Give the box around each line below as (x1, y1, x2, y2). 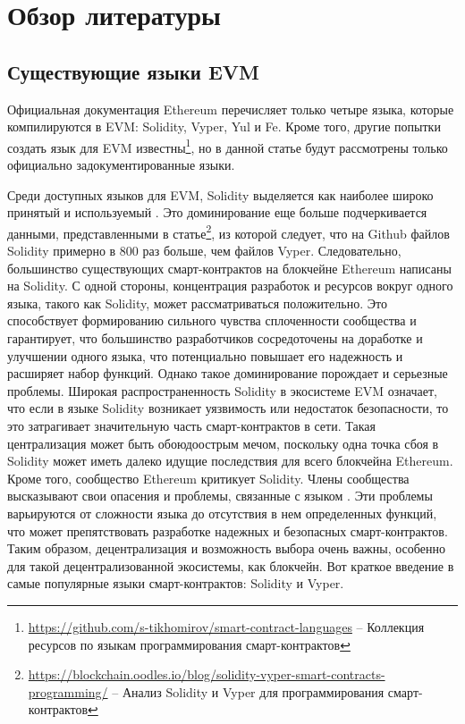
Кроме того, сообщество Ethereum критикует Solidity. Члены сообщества (7, 468, 410, 487)
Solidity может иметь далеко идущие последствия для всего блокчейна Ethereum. (7, 451, 453, 470)
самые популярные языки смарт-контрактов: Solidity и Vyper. (7, 574, 344, 593)
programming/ (28, 682, 108, 701)
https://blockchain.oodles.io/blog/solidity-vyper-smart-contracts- (28, 665, 385, 684)
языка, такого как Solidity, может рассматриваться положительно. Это (7, 293, 387, 312)
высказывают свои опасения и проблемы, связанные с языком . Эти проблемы (7, 486, 433, 505)
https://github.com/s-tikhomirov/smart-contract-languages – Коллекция (28, 617, 425, 636)
